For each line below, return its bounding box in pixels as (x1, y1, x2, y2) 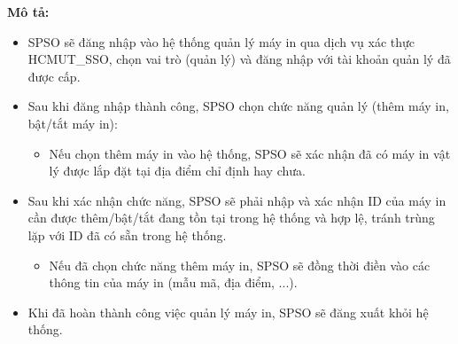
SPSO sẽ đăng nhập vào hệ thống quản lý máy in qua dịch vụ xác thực (27, 32, 415, 51)
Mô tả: (7, 3, 50, 20)
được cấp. (27, 66, 81, 85)
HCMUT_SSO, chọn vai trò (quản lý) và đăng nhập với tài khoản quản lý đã (27, 50, 451, 68)
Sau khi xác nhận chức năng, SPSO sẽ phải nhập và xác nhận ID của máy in (27, 191, 446, 209)
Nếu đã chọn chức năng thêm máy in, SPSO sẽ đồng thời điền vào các (49, 255, 431, 274)
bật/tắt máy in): (27, 113, 118, 132)
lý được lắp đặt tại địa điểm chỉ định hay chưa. (49, 161, 306, 180)
